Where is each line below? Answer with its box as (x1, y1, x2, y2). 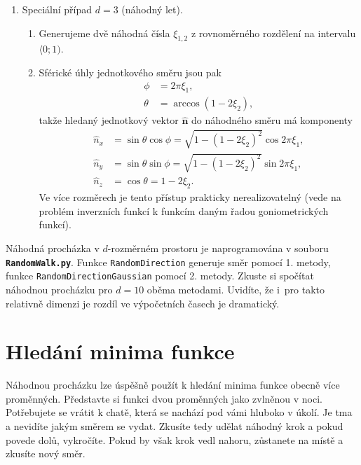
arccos (173, 99, 200, 109)
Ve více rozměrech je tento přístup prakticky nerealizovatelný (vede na (39, 190, 341, 204)
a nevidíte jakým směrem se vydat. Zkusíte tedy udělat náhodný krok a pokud (6, 419, 343, 433)
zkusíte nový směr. (6, 446, 86, 461)
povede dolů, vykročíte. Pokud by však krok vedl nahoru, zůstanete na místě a (6, 432, 343, 447)
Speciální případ (22, 2, 93, 16)
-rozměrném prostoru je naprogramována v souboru (107, 241, 329, 256)
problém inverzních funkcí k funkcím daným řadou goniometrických (39, 203, 329, 218)
